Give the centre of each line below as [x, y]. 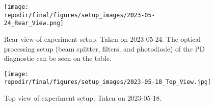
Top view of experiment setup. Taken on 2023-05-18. [83, 98]
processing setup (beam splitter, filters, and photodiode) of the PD [105, 48]
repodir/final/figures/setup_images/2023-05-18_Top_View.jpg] [108, 82]
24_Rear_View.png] [34, 23]
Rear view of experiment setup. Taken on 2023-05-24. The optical [102, 39]
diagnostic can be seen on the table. [58, 58]
